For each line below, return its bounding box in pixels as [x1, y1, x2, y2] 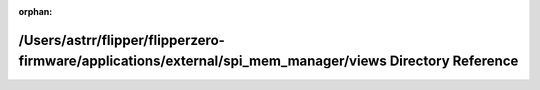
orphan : [18, 6, 53, 17]
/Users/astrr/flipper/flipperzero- [18, 31, 225, 49]
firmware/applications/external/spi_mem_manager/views [18, 53, 387, 70]
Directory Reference [389, 53, 519, 70]
